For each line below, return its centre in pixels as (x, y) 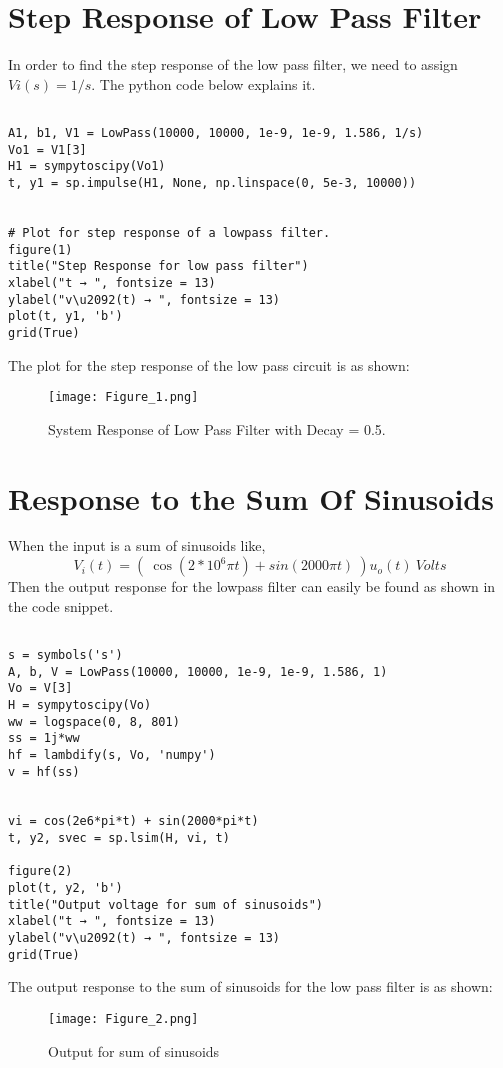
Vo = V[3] (40, 688)
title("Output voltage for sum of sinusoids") (165, 904)
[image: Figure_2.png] (123, 1018)
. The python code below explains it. (203, 83)
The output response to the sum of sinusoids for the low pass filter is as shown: (250, 986)
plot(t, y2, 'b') (65, 888)
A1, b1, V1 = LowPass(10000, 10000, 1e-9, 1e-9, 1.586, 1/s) (216, 132)
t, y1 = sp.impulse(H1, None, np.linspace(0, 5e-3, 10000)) (212, 182)
